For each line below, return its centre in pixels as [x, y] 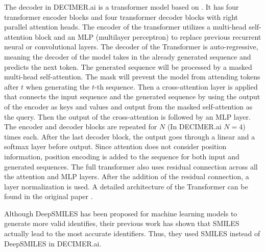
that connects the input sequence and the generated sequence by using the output [132, 96]
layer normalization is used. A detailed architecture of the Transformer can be [126, 186]
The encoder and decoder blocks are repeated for [81, 127]
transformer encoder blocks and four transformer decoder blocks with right [121, 17]
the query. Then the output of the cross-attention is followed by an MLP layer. [127, 116]
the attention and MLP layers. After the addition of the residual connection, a [127, 176]
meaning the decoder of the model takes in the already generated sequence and [128, 56]
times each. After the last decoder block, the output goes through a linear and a [130, 136]
